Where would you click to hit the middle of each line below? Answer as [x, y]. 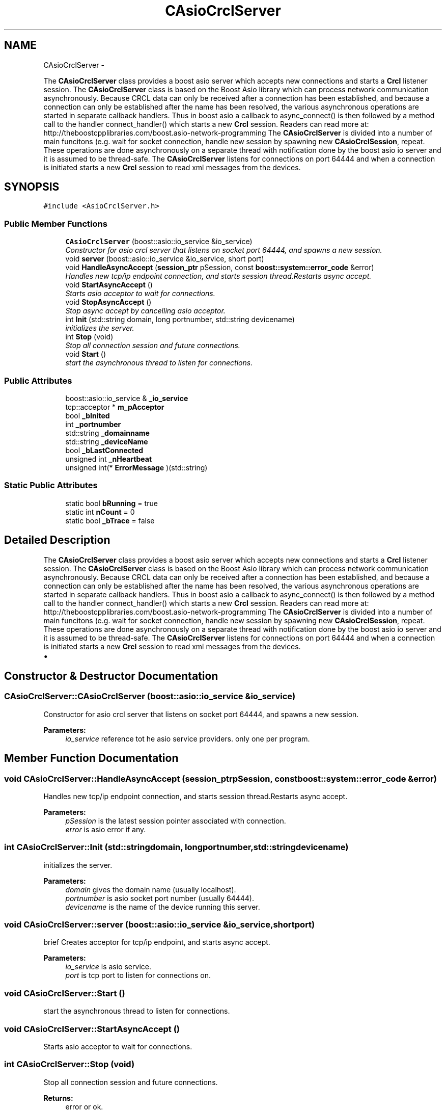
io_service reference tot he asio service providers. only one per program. [188, 738]
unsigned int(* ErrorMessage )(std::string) [136, 467]
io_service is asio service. [108, 967]
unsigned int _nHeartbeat [109, 459]
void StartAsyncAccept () [109, 285]
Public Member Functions [56, 223]
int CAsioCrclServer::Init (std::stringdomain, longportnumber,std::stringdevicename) [176, 847]
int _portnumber [93, 424]
